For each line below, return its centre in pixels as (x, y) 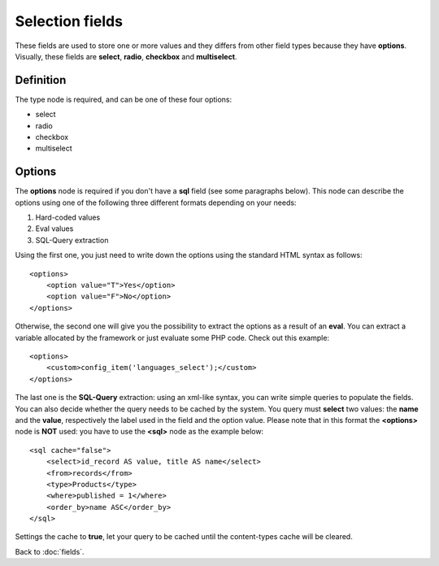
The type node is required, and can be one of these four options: (124, 99)
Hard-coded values (68, 218)
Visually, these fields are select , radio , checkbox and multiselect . (126, 56)
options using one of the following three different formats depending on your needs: (156, 202)
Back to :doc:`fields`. (50, 551)
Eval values (54, 229)
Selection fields (69, 21)
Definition (41, 80)
